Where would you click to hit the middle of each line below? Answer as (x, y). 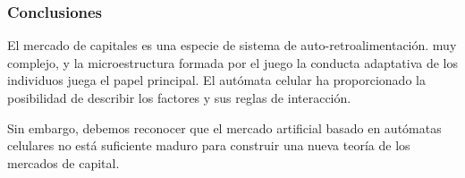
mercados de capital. (63, 162)
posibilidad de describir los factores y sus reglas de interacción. (179, 97)
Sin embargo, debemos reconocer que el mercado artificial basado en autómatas (224, 127)
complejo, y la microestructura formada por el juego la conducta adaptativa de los (232, 62)
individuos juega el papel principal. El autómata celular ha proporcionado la (216, 80)
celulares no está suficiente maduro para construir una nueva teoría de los (209, 145)
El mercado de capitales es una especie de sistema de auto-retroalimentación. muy (232, 45)
